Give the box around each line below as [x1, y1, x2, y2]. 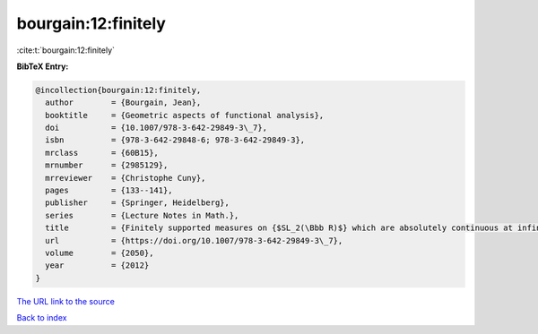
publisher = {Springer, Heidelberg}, [45, 198, 230, 208]
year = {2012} [45, 261, 150, 270]
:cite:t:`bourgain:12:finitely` [16, 45, 116, 56]
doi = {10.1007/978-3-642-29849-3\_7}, [45, 123, 268, 133]
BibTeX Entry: [16, 61, 69, 72]
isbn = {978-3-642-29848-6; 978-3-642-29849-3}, [45, 135, 306, 145]
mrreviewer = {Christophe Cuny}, [45, 173, 206, 183]
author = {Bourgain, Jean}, [45, 98, 202, 107]
